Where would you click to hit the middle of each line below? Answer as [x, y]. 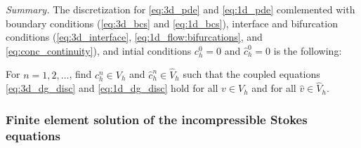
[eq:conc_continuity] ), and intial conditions [99, 50]
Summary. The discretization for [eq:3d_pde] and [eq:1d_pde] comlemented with [180, 9]
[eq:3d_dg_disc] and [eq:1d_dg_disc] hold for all [112, 88]
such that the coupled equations [251, 74]
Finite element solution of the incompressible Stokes [157, 119]
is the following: [308, 50]
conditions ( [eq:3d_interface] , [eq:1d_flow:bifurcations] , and [134, 37]
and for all [274, 88]
